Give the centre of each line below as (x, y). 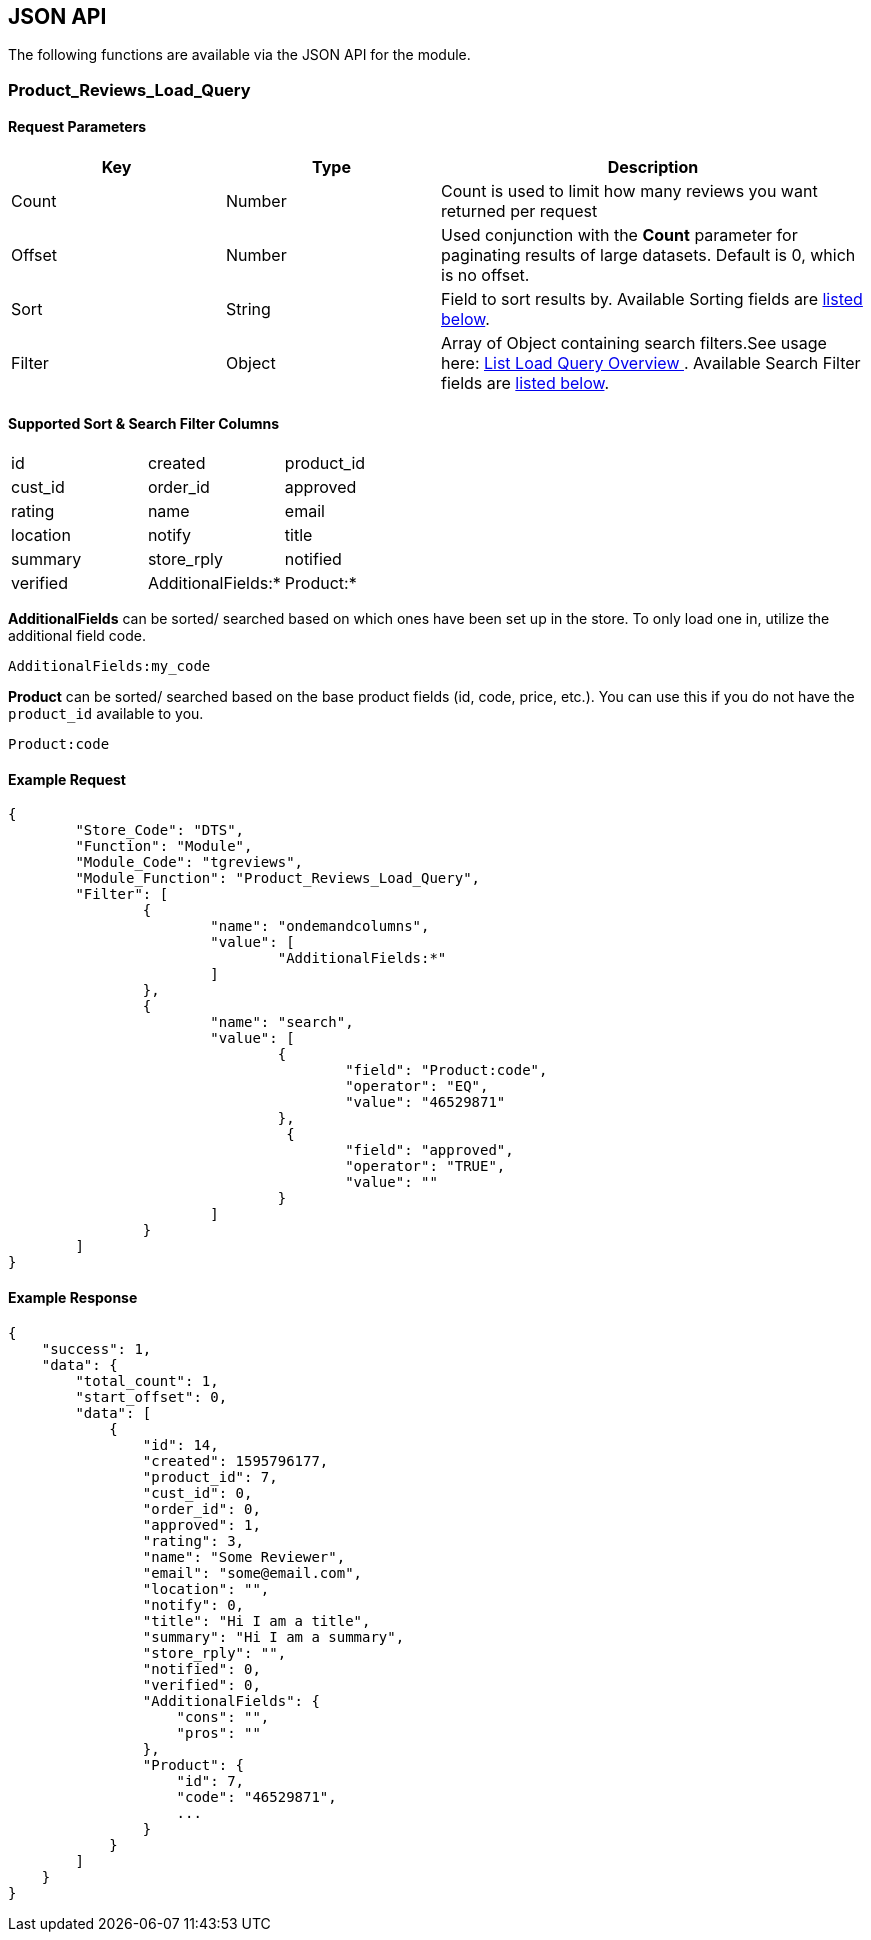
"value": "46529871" (425, 1102)
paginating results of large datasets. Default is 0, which (648, 255)
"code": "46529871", (256, 1796)
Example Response (73, 1298)
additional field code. (77, 636)
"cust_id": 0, (197, 1492)
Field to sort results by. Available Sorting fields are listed (652, 299)
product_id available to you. (106, 714)
